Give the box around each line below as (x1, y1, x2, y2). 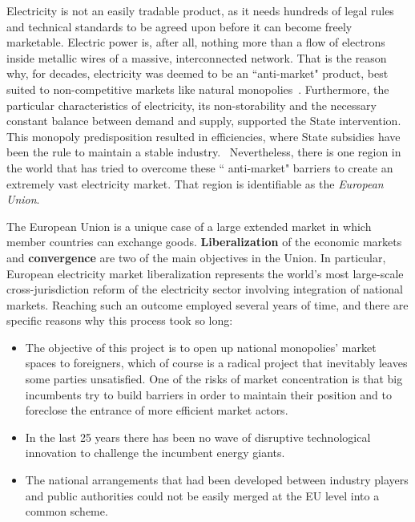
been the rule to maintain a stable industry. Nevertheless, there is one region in (6, 144, 401, 160)
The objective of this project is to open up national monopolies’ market (25, 338, 377, 355)
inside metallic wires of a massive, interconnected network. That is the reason (6, 49, 387, 66)
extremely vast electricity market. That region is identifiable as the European (6, 175, 384, 192)
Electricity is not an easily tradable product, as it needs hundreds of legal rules (6, 2, 394, 18)
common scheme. (25, 503, 108, 520)
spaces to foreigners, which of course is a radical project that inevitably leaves (25, 354, 408, 371)
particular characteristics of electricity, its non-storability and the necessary (6, 96, 377, 113)
